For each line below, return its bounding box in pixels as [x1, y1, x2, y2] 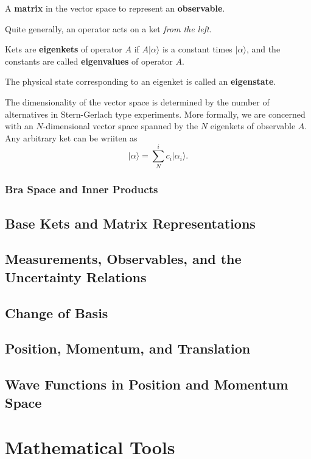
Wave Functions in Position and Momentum [5, 375, 288, 394]
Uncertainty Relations [5, 267, 147, 286]
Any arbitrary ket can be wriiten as [5, 131, 138, 144]
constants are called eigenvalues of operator [5, 54, 173, 67]
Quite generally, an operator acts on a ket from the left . [5, 22, 212, 35]
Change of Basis [5, 303, 108, 322]
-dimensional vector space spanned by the [43, 119, 198, 132]
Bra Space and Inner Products [5, 182, 158, 197]
